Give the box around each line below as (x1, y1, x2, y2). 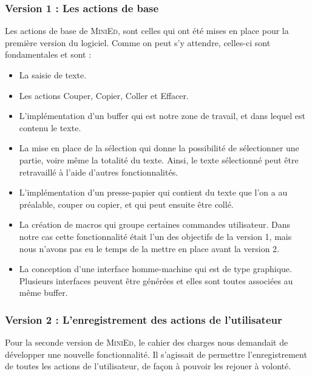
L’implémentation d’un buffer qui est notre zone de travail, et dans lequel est (19, 109, 305, 122)
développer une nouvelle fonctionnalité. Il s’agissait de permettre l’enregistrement (5, 347, 307, 360)
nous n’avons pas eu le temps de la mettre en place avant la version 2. (19, 242, 279, 255)
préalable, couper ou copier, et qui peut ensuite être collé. (19, 197, 234, 210)
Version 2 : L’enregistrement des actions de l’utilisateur (5, 312, 282, 327)
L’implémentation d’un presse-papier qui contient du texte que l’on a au (19, 186, 288, 199)
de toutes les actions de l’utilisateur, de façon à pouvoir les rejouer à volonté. (5, 360, 291, 372)
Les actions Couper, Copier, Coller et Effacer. (19, 89, 189, 101)
